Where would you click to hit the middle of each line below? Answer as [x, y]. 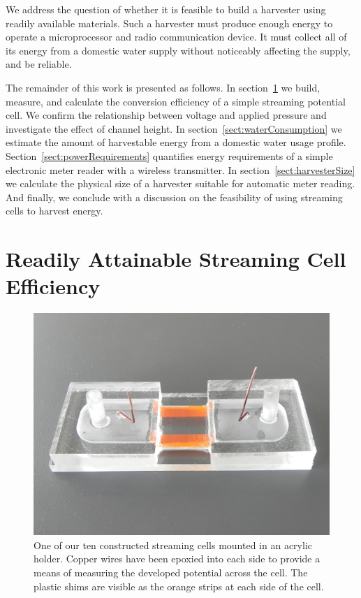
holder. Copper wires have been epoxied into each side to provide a [177, 559]
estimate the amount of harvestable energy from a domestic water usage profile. [176, 142]
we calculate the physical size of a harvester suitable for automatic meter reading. [180, 183]
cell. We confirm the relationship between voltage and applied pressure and [166, 115]
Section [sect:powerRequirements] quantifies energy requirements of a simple [169, 155]
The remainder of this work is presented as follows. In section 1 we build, [163, 87]
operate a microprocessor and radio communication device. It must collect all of [176, 37]
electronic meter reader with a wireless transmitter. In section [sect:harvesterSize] [180, 169]
